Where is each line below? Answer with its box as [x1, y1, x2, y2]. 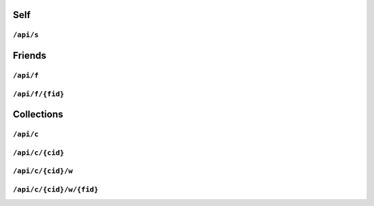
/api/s [12, 30, 39, 39]
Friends [12, 50, 46, 62]
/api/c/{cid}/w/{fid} [12, 185, 98, 194]
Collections [12, 109, 64, 120]
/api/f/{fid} [12, 89, 65, 98]
